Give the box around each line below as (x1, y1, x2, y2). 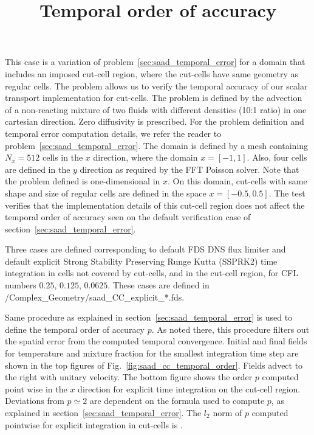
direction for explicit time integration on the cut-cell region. (78, 382, 301, 395)
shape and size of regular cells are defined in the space (5, 186, 206, 199)
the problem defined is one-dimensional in (5, 175, 160, 187)
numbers (5, 279, 36, 291)
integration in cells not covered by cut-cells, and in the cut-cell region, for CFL (5, 266, 298, 279)
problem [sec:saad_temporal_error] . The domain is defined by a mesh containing (5, 139, 309, 151)
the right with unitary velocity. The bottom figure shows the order (5, 371, 253, 383)
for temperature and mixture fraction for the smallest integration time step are (5, 347, 299, 360)
